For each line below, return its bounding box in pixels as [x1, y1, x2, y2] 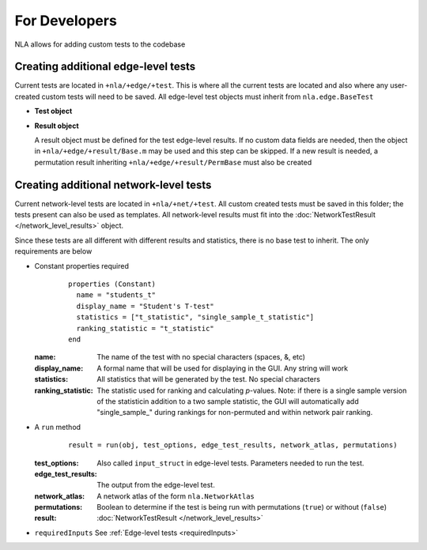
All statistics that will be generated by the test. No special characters [96, 375, 320, 384]
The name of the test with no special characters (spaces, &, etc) [96, 352, 306, 362]
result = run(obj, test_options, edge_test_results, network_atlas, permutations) [68, 441, 398, 450]
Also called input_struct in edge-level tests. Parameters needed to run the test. [96, 458, 365, 468]
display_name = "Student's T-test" [76, 301, 215, 311]
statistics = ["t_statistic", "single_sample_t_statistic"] [76, 313, 315, 322]
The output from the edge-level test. [96, 480, 215, 490]
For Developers [14, 12, 118, 29]
